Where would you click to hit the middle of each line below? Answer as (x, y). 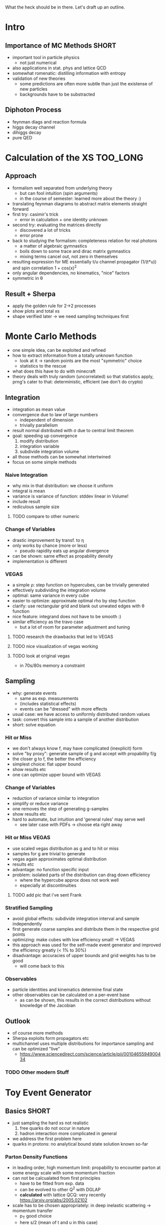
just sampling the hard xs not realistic (51, 1123)
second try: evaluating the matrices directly (57, 225)
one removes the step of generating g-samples (60, 809)
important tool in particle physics (46, 57)
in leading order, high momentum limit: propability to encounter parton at (86, 1167)
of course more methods (38, 1033)
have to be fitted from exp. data (52, 1183)
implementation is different (40, 561)
